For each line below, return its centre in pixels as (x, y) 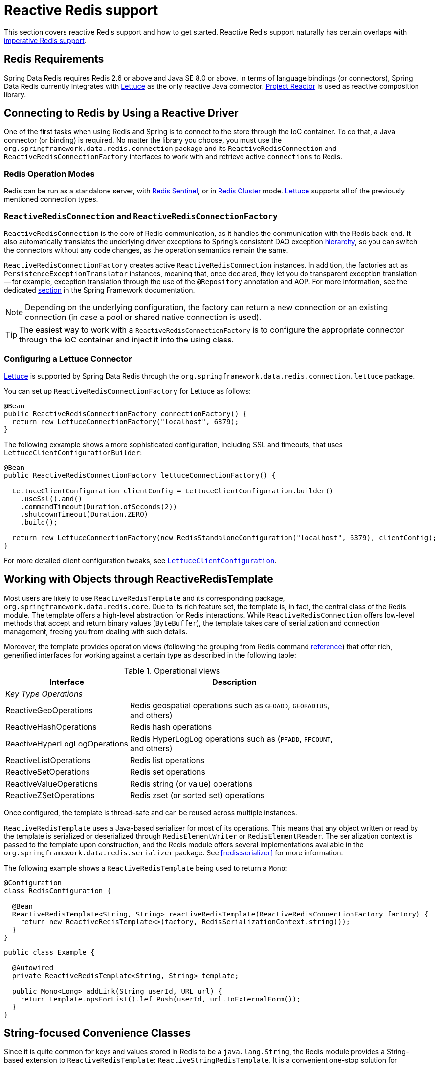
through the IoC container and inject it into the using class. (127, 339)
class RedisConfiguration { (58, 890)
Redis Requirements (54, 59)
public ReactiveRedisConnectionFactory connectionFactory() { (126, 414)
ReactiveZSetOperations (50, 795)
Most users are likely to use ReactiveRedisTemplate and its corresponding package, (144, 598)
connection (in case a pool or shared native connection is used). (143, 317)
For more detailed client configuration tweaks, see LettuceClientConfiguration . (140, 560)
